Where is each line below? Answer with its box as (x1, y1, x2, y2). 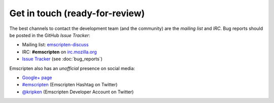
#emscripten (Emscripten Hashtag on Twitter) (22, 82, 118, 88)
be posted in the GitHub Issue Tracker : (9, 32, 90, 38)
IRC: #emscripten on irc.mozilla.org (22, 49, 97, 55)
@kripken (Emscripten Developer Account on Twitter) (22, 89, 134, 95)
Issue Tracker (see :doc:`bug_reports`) (22, 56, 102, 62)
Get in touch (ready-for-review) (9, 8, 145, 19)
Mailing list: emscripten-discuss (22, 42, 89, 48)
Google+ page (22, 74, 52, 81)
